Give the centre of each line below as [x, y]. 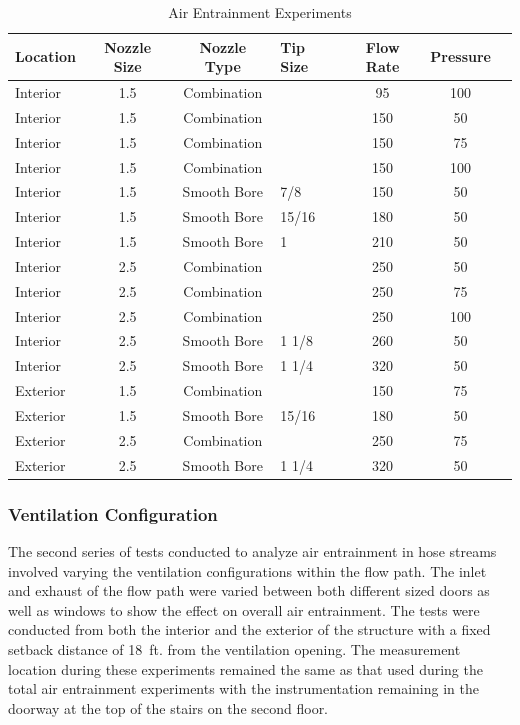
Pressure [460, 56]
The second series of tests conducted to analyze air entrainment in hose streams [252, 551]
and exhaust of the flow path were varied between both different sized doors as [249, 590]
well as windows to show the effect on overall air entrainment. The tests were [244, 609]
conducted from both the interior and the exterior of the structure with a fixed [249, 629]
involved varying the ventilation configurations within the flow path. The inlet [247, 570]
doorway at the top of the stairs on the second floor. [168, 707]
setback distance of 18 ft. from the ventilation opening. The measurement [234, 648]
